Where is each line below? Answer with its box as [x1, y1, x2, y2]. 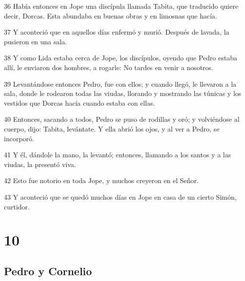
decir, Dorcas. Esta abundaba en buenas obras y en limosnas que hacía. [4, 10, 217, 20]
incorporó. [4, 133, 34, 143]
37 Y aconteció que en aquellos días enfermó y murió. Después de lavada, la [4, 27, 229, 37]
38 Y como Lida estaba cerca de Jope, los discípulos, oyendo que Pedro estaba [4, 53, 237, 63]
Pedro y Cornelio [4, 263, 92, 278]
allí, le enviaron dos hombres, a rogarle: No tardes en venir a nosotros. [4, 62, 213, 72]
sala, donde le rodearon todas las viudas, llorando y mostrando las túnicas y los [4, 88, 242, 98]
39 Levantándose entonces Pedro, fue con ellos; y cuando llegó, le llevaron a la [4, 78, 237, 89]
